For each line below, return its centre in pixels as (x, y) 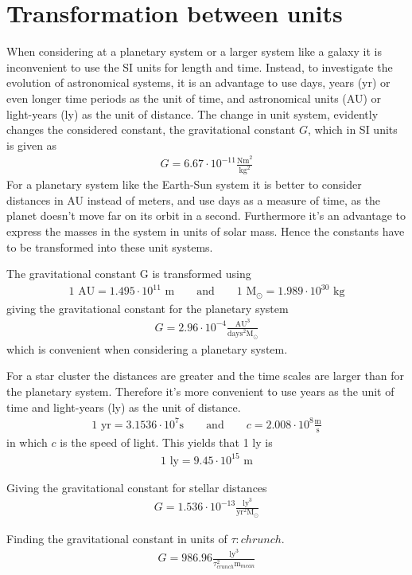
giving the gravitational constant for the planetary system (148, 308)
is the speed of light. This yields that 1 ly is (166, 442)
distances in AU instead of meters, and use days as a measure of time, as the (194, 199)
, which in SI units (352, 129)
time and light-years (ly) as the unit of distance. (124, 407)
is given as (32, 145)
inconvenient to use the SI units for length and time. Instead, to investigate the (200, 66)
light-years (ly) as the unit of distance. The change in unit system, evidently (192, 113)
